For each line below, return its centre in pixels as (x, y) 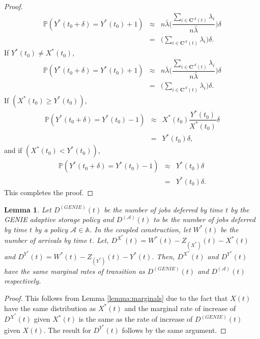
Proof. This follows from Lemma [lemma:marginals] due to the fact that (116, 298)
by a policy (51, 229)
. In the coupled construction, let (140, 229)
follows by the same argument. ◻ (174, 330)
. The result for (67, 330)
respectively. (23, 281)
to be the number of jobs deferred (204, 219)
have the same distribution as (50, 308)
